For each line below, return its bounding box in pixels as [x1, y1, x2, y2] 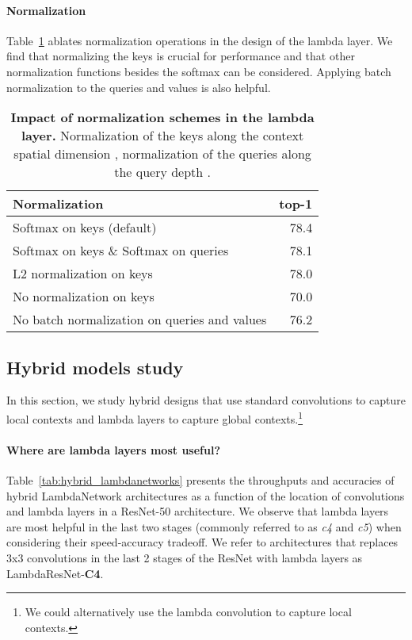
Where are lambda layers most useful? [6, 441, 221, 458]
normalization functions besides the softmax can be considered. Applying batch [6, 63, 391, 79]
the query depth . [114, 163, 212, 182]
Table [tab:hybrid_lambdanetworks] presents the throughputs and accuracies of [6, 472, 395, 489]
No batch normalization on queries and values [13, 310, 267, 329]
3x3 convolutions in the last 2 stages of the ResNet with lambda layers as [6, 549, 363, 565]
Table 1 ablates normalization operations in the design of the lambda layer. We [6, 32, 393, 48]
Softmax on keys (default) [13, 218, 157, 237]
